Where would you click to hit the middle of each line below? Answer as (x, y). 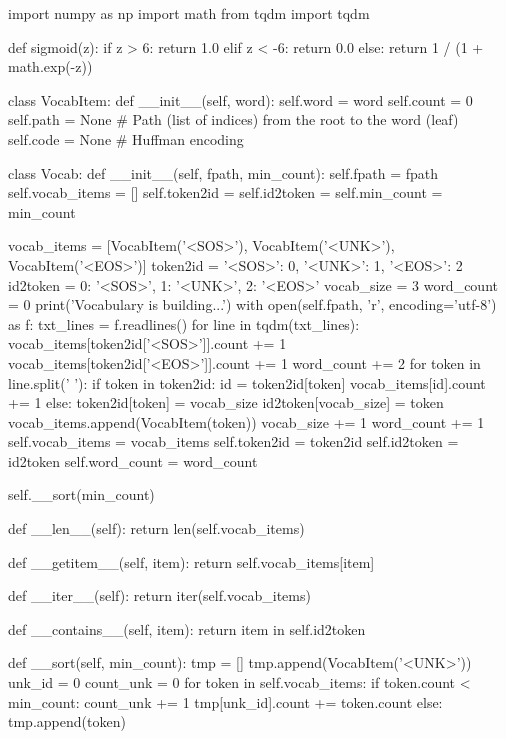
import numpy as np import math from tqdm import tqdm (189, 13)
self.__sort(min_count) (81, 494)
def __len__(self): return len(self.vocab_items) (156, 528)
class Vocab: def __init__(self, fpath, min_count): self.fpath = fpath (223, 172)
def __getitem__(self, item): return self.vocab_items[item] (191, 561)
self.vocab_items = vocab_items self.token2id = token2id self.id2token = (233, 441)
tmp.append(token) (67, 721)
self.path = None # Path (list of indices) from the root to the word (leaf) (233, 119)
